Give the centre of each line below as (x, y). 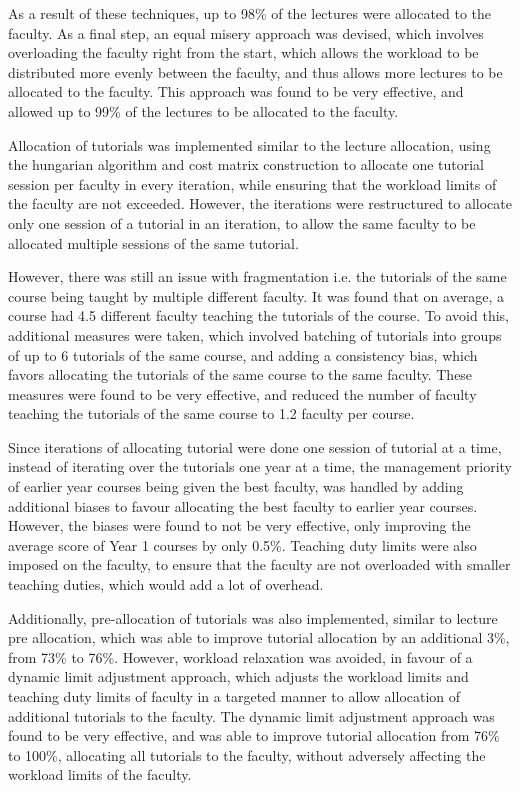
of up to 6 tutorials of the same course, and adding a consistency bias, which (243, 354)
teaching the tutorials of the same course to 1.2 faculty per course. (211, 413)
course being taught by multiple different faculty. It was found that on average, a (256, 295)
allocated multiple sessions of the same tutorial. (153, 242)
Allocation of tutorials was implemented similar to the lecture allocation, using (249, 144)
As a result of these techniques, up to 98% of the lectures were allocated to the (250, 13)
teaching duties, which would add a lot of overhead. (166, 584)
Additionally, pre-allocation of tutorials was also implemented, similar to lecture (253, 617)
